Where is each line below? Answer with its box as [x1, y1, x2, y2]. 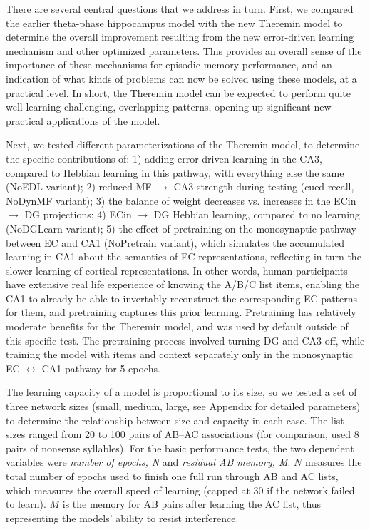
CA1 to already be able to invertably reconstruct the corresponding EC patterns [6, 290, 358, 305]
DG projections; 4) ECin [24, 207, 132, 222]
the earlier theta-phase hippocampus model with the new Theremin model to [6, 15, 343, 30]
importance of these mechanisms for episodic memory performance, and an [6, 57, 332, 72]
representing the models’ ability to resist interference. [6, 510, 239, 525]
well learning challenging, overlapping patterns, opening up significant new [6, 99, 332, 114]
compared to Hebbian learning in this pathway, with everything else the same [6, 165, 344, 180]
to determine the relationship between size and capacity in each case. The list [6, 412, 344, 427]
